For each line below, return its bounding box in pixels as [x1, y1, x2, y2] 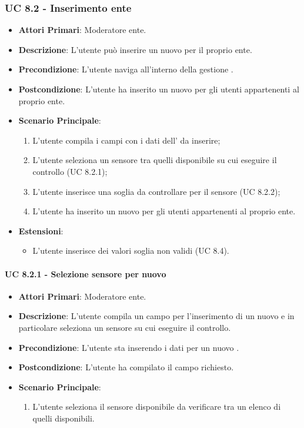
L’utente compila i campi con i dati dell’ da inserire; [32, 134, 221, 146]
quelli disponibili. [32, 412, 95, 424]
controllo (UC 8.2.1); [32, 165, 108, 177]
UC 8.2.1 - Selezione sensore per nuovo [5, 267, 166, 280]
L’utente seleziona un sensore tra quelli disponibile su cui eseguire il [32, 154, 277, 166]
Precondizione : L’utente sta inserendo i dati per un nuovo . [18, 341, 239, 353]
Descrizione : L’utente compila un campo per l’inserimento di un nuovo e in [18, 310, 295, 322]
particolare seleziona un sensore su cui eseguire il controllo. [18, 321, 231, 333]
